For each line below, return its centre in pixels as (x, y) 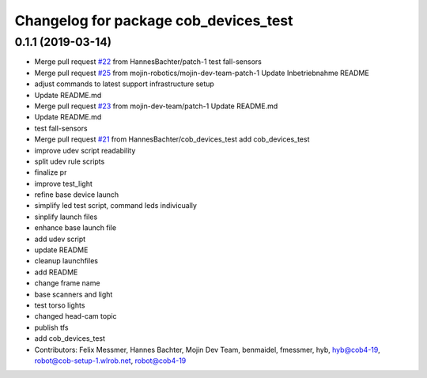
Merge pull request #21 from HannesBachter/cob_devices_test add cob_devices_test (172, 139)
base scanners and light (74, 294)
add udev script (60, 239)
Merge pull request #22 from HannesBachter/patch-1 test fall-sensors (148, 62)
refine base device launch (77, 195)
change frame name (67, 283)
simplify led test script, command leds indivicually (116, 206)
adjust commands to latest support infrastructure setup (125, 84)
